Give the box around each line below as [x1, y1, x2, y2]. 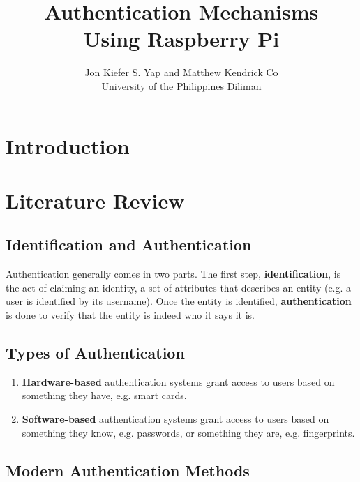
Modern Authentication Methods [6, 459, 250, 481]
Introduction [6, 131, 130, 160]
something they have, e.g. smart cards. [22, 388, 187, 402]
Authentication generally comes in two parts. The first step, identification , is [6, 266, 341, 281]
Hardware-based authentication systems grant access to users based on [22, 374, 335, 389]
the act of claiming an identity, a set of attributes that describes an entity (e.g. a [6, 280, 352, 294]
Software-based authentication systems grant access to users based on [22, 412, 329, 426]
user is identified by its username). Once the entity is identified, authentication [6, 294, 352, 308]
